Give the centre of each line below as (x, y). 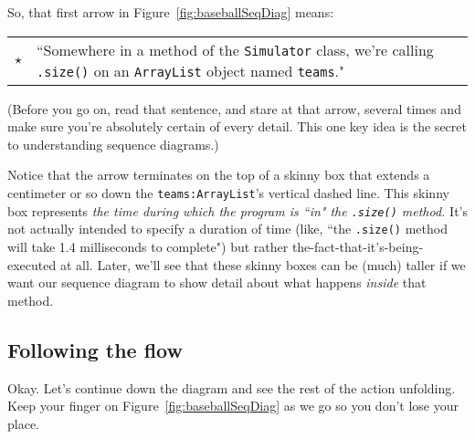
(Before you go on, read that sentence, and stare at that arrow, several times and (234, 108)
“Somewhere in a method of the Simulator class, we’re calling (235, 49)
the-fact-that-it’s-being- (358, 246)
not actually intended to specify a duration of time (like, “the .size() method (227, 229)
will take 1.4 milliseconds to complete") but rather (148, 246)
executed (32, 264)
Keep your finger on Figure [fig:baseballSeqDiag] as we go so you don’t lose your (233, 406)
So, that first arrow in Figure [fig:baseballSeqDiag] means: (171, 12)
